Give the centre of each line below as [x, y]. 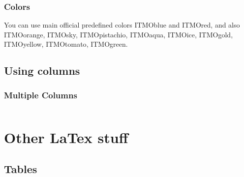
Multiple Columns [41, 95]
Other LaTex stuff [66, 137]
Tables [21, 168]
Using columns [42, 71]
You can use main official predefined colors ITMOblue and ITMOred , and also [122, 25]
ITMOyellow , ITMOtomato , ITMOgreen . [66, 44]
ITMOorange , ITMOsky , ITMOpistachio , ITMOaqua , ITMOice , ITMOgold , [119, 34]
